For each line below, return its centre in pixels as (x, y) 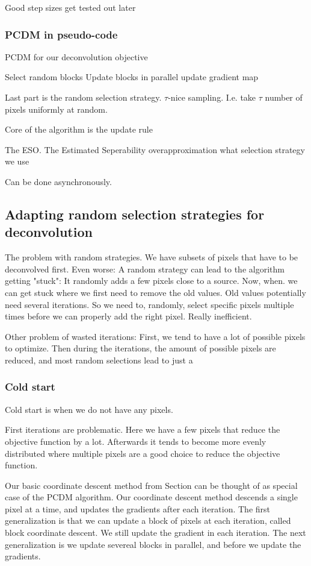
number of (284, 97)
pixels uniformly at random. (56, 109)
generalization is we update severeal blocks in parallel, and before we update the (153, 544)
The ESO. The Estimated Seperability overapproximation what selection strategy (155, 149)
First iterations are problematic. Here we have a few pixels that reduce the (143, 429)
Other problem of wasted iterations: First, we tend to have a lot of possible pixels (155, 336)
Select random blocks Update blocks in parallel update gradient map (132, 77)
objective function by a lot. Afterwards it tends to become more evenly (136, 441)
